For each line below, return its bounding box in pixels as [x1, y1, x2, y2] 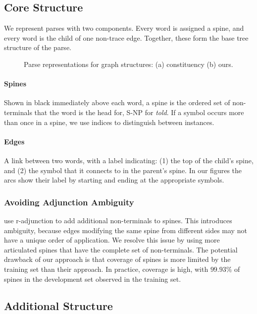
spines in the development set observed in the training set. [4, 273, 181, 284]
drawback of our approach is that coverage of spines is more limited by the [4, 254, 231, 264]
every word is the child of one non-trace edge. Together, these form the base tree [4, 32, 249, 43]
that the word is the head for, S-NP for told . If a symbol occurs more [34, 107, 244, 117]
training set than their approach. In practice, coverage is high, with [4, 263, 208, 274]
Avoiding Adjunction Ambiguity [4, 195, 134, 208]
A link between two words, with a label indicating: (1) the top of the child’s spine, [4, 155, 254, 165]
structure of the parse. [4, 42, 71, 53]
